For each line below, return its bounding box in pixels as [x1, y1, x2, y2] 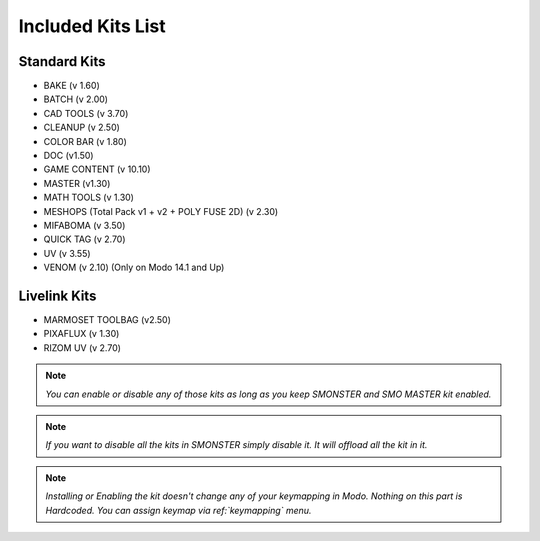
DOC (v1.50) [43, 150, 94, 162]
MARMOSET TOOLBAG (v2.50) [43, 314, 172, 326]
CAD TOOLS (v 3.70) [43, 107, 129, 119]
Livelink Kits [18, 287, 97, 304]
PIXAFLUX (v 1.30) [43, 328, 120, 340]
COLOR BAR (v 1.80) [43, 135, 127, 147]
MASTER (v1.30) [43, 177, 111, 189]
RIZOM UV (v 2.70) [43, 341, 122, 354]
